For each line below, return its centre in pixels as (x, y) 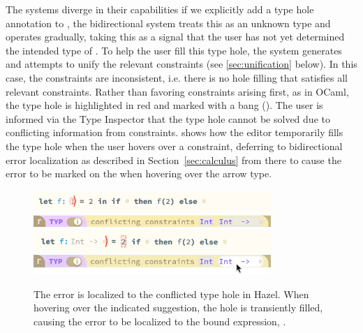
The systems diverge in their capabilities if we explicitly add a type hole (160, 9)
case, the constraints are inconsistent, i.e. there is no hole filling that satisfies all (177, 77)
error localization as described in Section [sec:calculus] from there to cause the (173, 160)
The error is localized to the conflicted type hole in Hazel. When (171, 294)
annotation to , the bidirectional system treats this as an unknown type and (168, 23)
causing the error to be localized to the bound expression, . (160, 321)
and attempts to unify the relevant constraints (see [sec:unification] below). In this (181, 64)
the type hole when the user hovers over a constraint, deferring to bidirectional (174, 146)
